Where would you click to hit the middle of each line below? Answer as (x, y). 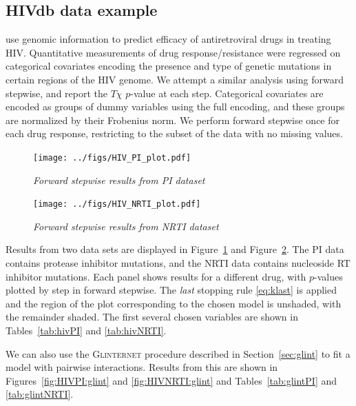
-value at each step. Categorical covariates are (227, 93)
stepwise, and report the (57, 93)
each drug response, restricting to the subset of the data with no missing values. (174, 133)
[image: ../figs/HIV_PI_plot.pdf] (112, 158)
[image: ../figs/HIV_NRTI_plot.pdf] (117, 204)
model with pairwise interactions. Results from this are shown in (142, 367)
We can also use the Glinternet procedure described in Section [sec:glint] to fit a (178, 353)
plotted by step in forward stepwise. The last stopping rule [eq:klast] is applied (171, 290)
